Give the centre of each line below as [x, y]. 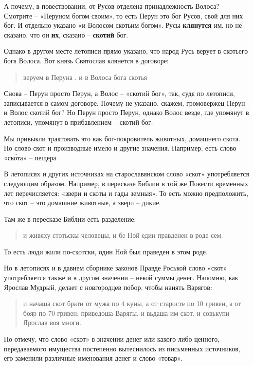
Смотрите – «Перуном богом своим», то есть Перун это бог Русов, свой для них [124, 15]
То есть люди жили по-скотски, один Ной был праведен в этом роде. [106, 251]
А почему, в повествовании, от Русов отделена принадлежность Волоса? [112, 6]
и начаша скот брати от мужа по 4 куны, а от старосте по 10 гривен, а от [132, 303]
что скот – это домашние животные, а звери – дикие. [82, 202]
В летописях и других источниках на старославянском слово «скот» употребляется [126, 174]
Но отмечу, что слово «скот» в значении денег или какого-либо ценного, [112, 339]
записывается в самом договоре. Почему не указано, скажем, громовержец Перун [125, 103]
